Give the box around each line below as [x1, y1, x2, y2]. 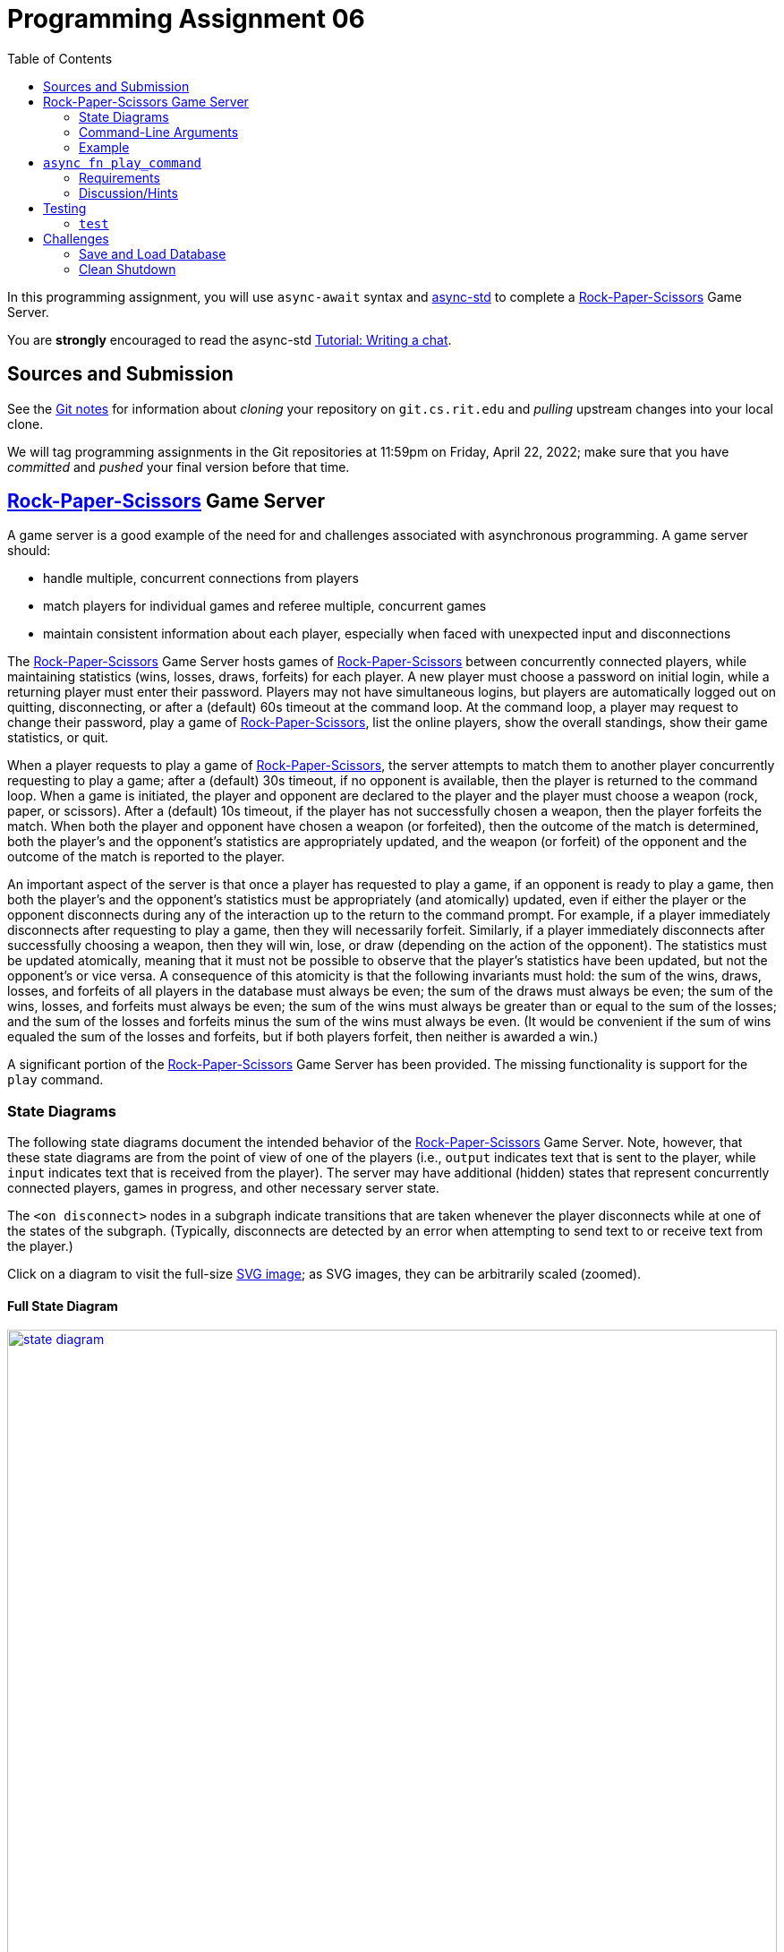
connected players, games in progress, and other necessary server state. [7, 1180, 439, 1196]
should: [7, 543, 51, 559]
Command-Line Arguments [79, 124, 239, 140]
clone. [7, 415, 44, 432]
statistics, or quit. [7, 730, 109, 746]
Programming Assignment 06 [7, 4, 365, 34]
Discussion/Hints [79, 184, 178, 201]
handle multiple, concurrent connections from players [43, 570, 360, 586]
